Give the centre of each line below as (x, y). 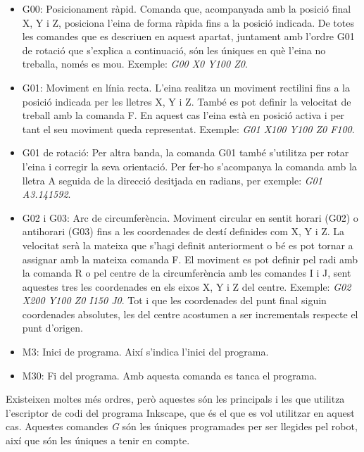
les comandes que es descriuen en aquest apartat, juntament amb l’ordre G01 (188, 36)
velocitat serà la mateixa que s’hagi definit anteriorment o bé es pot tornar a (188, 245)
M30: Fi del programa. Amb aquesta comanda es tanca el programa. (170, 375)
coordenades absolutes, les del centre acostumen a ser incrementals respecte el (190, 314)
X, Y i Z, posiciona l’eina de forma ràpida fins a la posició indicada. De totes (188, 22)
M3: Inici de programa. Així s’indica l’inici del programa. (145, 352)
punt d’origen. (52, 328)
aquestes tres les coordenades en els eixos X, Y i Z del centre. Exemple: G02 (187, 286)
